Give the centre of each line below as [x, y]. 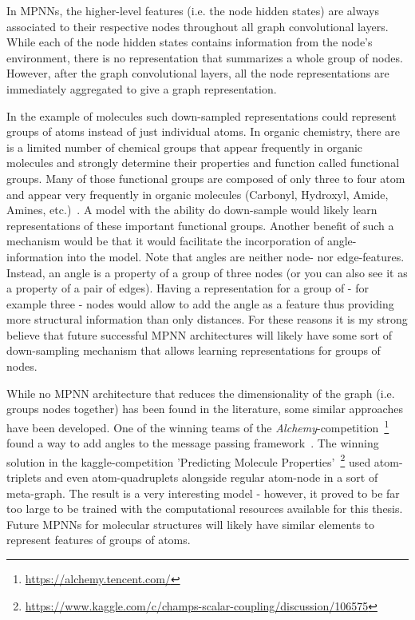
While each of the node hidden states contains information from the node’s [190, 42]
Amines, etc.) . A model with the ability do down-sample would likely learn [192, 210]
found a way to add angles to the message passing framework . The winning [193, 443]
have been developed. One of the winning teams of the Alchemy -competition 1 [198, 426]
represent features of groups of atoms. [99, 540]
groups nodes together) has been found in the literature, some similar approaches [205, 409]
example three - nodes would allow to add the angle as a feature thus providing [200, 303]
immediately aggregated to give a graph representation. [142, 88]
